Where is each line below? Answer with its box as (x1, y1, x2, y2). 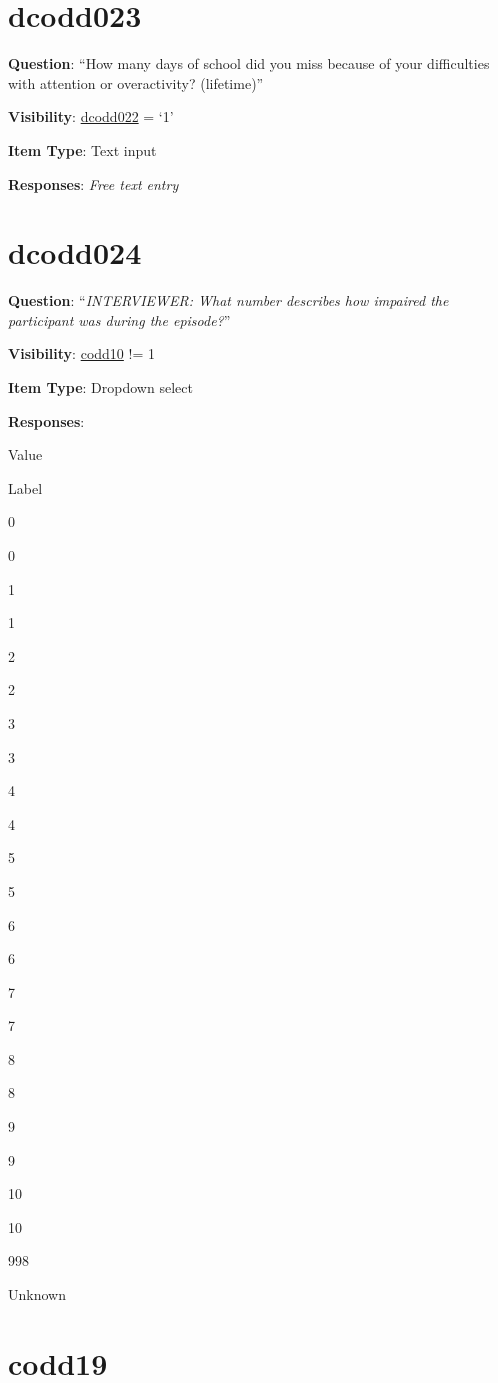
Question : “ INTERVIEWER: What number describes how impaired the (8, 290, 449, 311)
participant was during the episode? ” (8, 309, 231, 330)
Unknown (8, 1284, 66, 1305)
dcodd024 (8, 232, 142, 273)
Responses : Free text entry (8, 173, 179, 194)
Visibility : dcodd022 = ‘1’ (8, 106, 174, 127)
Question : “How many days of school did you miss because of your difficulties (8, 53, 490, 74)
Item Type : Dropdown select (8, 377, 193, 397)
